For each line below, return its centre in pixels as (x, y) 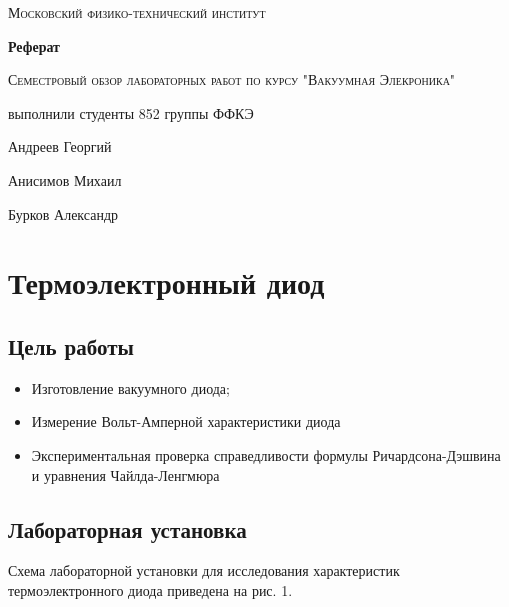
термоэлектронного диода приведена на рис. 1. (150, 589)
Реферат (34, 45)
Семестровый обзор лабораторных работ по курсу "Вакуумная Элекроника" (232, 79)
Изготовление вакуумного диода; (130, 387)
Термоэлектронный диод (166, 282)
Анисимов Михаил (65, 179)
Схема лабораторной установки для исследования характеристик (204, 570)
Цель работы (71, 345)
